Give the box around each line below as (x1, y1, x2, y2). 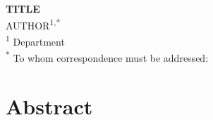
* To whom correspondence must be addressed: (6, 48, 209, 65)
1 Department (6, 32, 65, 48)
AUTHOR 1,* (6, 15, 61, 32)
